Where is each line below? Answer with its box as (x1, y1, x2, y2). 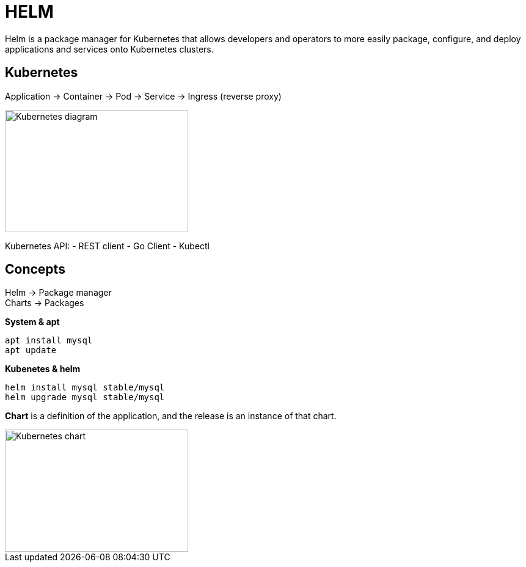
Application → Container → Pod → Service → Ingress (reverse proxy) (5, 90, 282, 101)
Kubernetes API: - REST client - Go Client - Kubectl (5, 240, 210, 251)
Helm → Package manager (5, 287, 112, 298)
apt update (5, 345, 57, 356)
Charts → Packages (5, 298, 84, 309)
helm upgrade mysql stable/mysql (5, 392, 165, 403)
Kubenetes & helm (5, 364, 81, 375)
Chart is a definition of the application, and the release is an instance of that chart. (5, 411, 337, 422)
